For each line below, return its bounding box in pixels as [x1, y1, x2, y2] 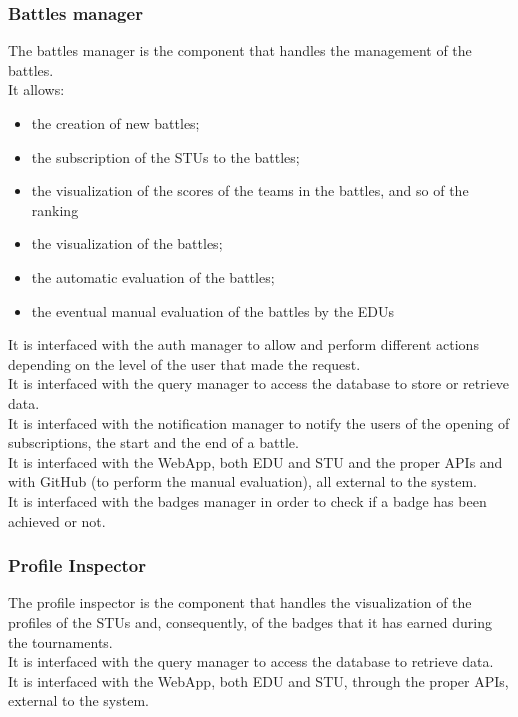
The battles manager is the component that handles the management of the [8, 40, 472, 61]
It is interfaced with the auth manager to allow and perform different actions [8, 334, 479, 355]
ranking [31, 199, 79, 220]
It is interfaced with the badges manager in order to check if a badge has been [8, 490, 487, 511]
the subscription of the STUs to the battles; [31, 146, 300, 167]
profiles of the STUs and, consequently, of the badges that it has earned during [8, 611, 492, 632]
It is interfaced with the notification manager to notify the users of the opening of [8, 412, 510, 433]
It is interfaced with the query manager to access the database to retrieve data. [8, 651, 494, 672]
